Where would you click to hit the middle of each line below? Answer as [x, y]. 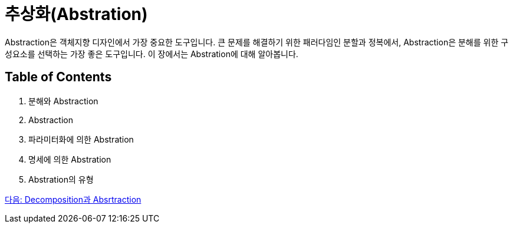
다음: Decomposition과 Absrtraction [73, 199]
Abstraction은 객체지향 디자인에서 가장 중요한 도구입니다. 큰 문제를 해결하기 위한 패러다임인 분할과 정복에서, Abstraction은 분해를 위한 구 [257, 42]
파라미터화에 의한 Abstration [81, 139]
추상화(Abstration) [76, 14]
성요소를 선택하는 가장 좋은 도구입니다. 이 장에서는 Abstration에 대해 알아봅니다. [152, 54]
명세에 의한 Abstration [70, 159]
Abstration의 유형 [61, 179]
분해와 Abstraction [63, 101]
